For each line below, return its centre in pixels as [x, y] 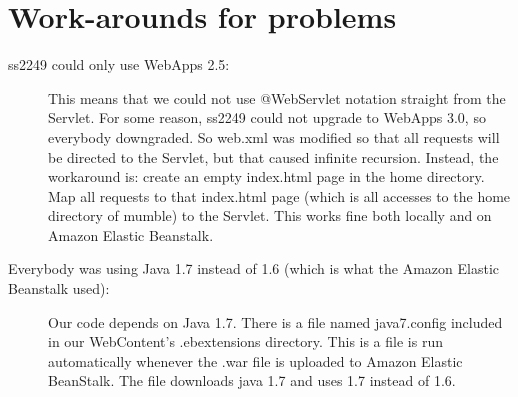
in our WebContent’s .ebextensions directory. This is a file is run [245, 341]
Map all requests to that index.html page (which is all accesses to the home [279, 195]
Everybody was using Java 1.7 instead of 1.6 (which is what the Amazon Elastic [253, 268]
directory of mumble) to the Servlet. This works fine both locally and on [270, 215]
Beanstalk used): [59, 288]
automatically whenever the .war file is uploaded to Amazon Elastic [255, 360]
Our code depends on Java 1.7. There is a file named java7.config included [275, 321]
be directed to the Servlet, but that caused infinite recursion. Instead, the [273, 156]
